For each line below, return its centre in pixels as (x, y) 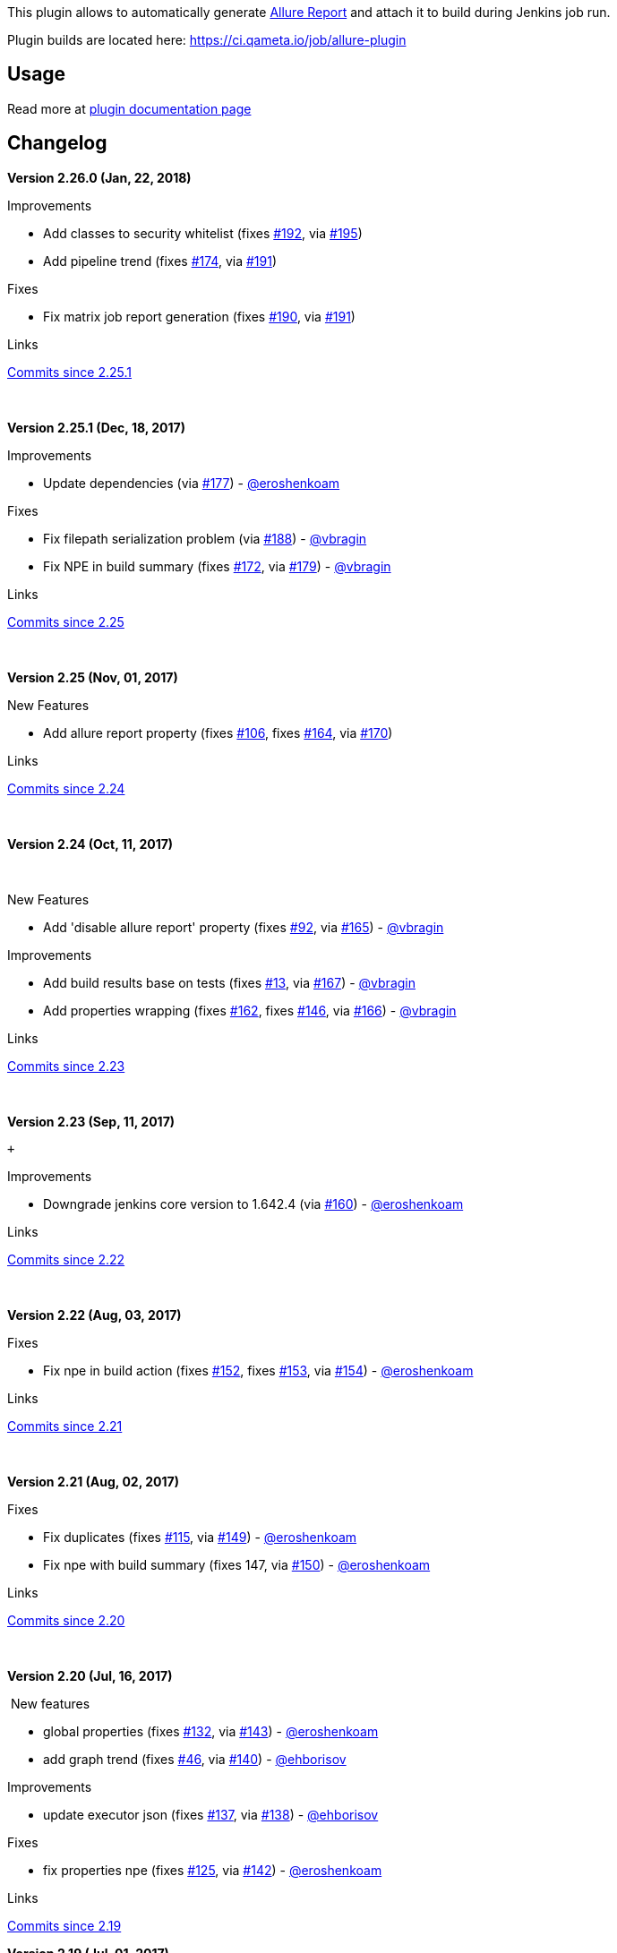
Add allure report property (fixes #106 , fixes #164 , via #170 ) (218, 732)
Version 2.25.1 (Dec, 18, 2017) (97, 427)
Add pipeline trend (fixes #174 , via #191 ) (160, 261)
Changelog (57, 143)
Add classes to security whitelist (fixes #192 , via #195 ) (203, 233)
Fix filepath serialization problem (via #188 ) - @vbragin (205, 538)
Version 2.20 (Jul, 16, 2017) (90, 1675)
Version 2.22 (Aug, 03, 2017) (94, 1315)
